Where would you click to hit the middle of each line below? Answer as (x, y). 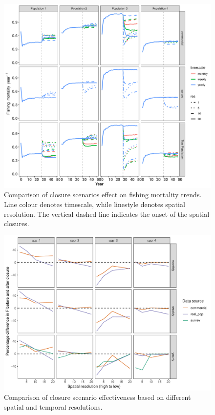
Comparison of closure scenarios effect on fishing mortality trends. (103, 195)
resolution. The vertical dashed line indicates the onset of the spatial (107, 214)
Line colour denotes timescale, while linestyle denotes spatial (95, 204)
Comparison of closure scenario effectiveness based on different (97, 397)
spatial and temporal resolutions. (53, 406)
